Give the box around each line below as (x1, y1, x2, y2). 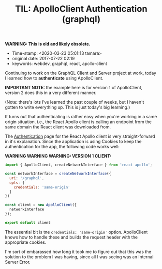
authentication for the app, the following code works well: (5, 144, 120, 150)
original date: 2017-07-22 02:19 (12, 56, 75, 62)
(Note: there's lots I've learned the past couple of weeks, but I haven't (5, 99, 144, 105)
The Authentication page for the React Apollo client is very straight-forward (5, 133, 156, 139)
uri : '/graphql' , (9, 175, 44, 180)
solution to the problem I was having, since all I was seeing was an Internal (5, 253, 154, 260)
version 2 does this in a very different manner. (5, 90, 97, 95)
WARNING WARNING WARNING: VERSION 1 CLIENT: (5, 153, 112, 159)
